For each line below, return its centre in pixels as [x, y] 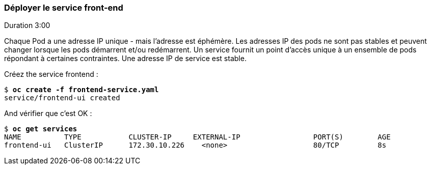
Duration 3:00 [27, 25]
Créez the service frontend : [51, 74]
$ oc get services [41, 129]
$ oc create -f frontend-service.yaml [82, 90]
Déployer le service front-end [64, 8]
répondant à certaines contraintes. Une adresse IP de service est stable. [125, 59]
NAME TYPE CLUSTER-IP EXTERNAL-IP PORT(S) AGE [197, 137]
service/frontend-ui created [62, 98]
